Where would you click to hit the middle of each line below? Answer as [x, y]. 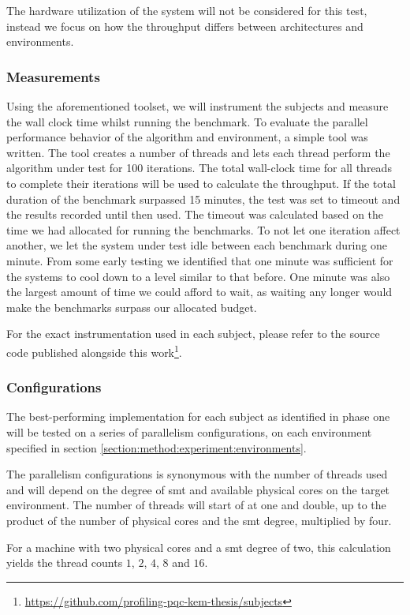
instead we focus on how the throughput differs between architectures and [185, 26]
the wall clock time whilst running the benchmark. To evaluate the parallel [187, 121]
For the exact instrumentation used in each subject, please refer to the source [193, 334]
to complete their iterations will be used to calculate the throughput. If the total [201, 183]
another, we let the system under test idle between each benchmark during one [197, 245]
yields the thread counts [65, 562]
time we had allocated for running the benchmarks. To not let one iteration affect [203, 229]
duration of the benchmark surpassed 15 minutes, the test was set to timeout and [203, 199]
